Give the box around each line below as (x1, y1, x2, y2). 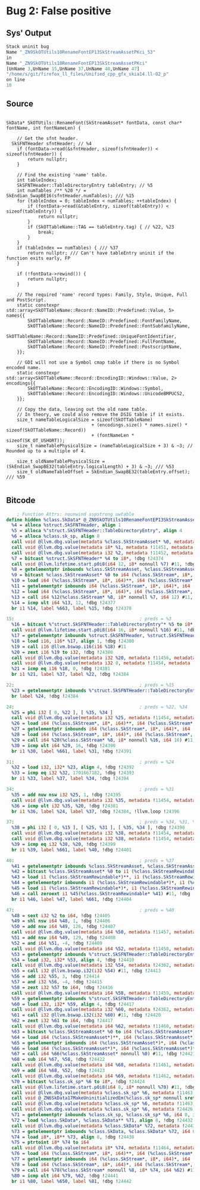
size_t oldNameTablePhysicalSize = (17, 458, 105, 464)
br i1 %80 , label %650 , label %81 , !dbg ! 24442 (11, 1178, 132, 1184)
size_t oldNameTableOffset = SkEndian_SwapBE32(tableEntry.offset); (17, 468, 190, 474)
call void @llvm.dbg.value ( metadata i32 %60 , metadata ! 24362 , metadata (11, 1007, 196, 1013)
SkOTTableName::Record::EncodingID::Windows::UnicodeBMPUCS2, (27, 391, 185, 396)
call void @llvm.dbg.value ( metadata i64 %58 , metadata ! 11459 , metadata (11, 990, 196, 996)
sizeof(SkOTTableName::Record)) (6, 427, 86, 433)
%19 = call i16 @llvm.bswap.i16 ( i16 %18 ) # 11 (11, 644, 127, 649)
